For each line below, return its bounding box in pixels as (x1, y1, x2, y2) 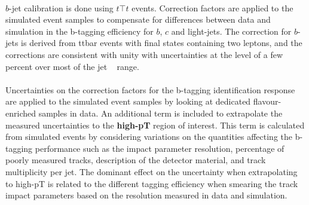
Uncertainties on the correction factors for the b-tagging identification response (5, 83, 295, 96)
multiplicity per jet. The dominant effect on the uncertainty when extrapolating (5, 165, 298, 178)
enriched (5, 106, 36, 119)
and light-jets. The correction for (171, 25, 292, 37)
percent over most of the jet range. (5, 60, 139, 72)
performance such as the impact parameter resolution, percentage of (35, 142, 284, 154)
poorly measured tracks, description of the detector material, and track (5, 154, 266, 166)
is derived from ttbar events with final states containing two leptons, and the (21, 36, 302, 49)
